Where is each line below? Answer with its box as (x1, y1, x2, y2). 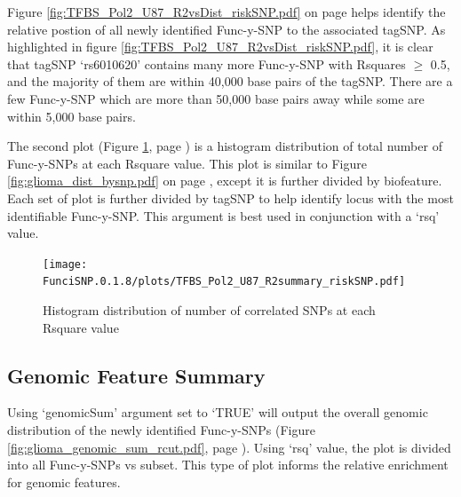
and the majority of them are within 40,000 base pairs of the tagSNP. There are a (7, 72, 453, 91)
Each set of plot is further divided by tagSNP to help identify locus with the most (7, 188, 454, 207)
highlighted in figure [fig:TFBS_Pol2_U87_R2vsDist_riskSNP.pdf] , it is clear (7, 37, 433, 56)
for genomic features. (7, 472, 121, 491)
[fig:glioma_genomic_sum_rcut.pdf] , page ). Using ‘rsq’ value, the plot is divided (7, 438, 451, 456)
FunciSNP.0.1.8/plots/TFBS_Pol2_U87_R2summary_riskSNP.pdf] (43, 275, 406, 288)
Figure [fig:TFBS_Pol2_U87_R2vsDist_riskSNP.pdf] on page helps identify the (7, 3, 446, 20)
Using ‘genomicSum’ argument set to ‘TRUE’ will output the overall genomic (7, 403, 428, 422)
